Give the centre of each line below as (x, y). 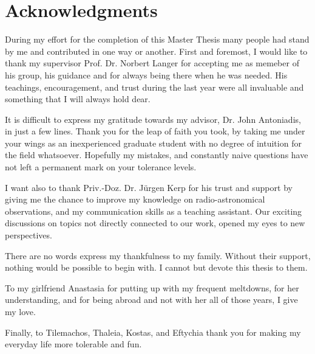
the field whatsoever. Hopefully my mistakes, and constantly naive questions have (157, 155)
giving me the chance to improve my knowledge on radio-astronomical (135, 199)
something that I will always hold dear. (78, 99)
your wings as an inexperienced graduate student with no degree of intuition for (153, 143)
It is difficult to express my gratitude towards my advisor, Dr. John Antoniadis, (153, 119)
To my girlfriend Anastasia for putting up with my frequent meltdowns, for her (152, 287)
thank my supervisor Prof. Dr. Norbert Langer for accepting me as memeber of (152, 63)
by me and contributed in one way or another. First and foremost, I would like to (156, 51)
